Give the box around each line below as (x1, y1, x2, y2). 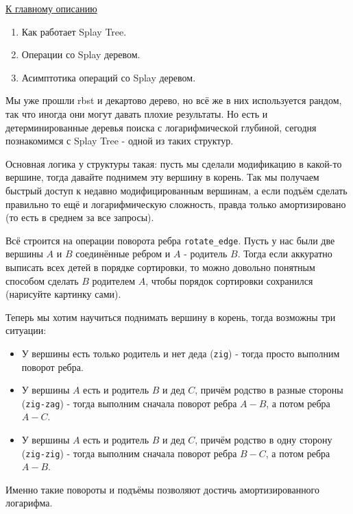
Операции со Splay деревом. (21, 47, 141, 62)
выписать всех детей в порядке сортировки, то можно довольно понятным (5, 259, 315, 274)
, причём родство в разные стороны (195, 383, 343, 397)
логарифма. (5, 496, 53, 510)
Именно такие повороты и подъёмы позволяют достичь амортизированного (5, 482, 320, 496)
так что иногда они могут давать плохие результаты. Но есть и (5, 106, 268, 120)
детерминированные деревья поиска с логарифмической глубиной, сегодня (5, 120, 317, 134)
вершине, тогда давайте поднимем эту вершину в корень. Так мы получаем (5, 170, 319, 184)
